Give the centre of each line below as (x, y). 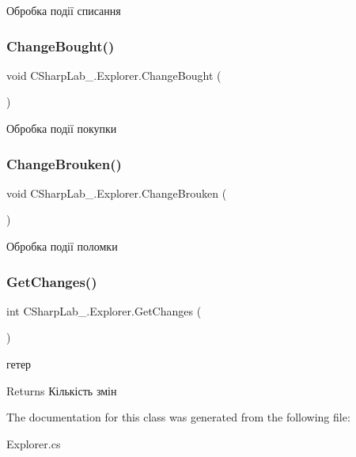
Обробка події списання (64, 10)
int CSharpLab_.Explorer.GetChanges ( (104, 310)
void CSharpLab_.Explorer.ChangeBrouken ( (117, 193)
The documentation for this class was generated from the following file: (178, 417)
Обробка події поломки (62, 246)
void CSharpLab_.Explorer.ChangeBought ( (114, 75)
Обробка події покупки (62, 128)
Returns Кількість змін (62, 390)
